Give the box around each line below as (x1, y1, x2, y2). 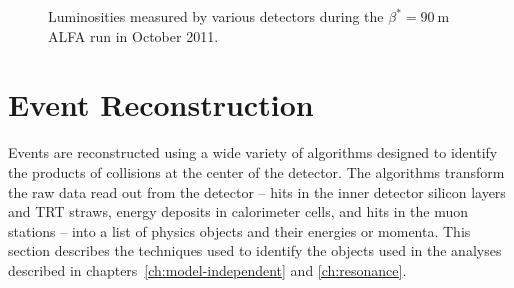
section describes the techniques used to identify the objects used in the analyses (8, 240, 502, 261)
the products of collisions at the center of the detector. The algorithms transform (8, 161, 505, 182)
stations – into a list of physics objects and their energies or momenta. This (8, 220, 471, 241)
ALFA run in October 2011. (48, 25, 219, 46)
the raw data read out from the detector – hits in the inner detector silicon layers (8, 181, 506, 202)
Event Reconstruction (8, 84, 314, 125)
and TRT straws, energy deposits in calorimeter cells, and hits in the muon (8, 201, 469, 222)
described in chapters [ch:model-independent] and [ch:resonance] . (8, 259, 407, 280)
